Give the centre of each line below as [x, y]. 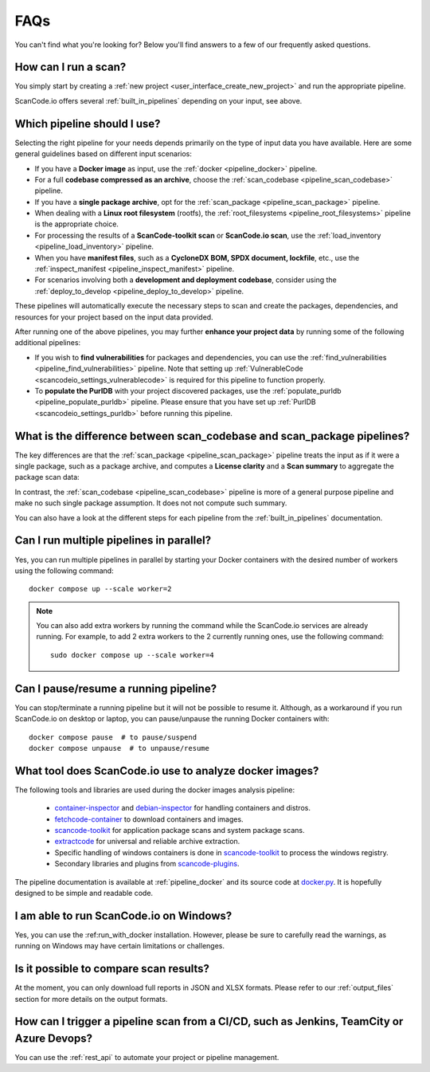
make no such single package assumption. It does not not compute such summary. [151, 503]
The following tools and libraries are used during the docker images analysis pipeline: [154, 790]
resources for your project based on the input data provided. [114, 317]
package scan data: [47, 477]
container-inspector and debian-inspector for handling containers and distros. [182, 808]
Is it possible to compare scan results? [112, 969]
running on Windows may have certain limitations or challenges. [119, 946]
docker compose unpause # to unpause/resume [119, 748]
